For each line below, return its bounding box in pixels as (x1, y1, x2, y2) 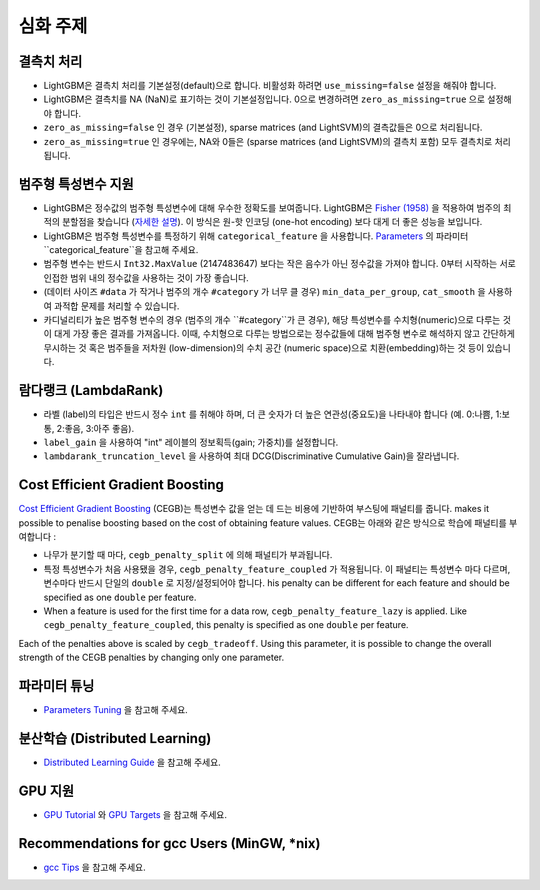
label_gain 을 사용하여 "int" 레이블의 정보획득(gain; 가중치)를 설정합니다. (43, 436, 339, 448)
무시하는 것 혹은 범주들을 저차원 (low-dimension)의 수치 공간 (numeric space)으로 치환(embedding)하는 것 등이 (43, 341, 485, 354)
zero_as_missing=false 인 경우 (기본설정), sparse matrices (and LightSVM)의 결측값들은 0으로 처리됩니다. (43, 121, 483, 134)
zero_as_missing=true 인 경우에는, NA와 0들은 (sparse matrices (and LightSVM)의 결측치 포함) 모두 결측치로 (43, 135, 493, 147)
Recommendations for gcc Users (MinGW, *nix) (18, 835, 321, 852)
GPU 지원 (18, 782, 75, 799)
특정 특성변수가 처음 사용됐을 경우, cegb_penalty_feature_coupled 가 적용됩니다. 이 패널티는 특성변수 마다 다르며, (43, 563, 511, 575)
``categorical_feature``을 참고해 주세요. (43, 244, 199, 256)
